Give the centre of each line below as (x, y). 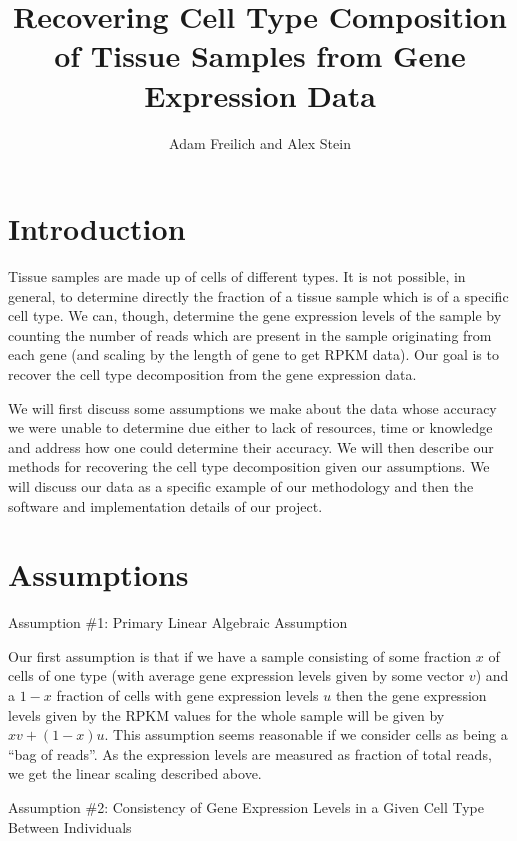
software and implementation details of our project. (165, 505)
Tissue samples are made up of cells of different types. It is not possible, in (237, 276)
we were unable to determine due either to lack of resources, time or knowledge (250, 427)
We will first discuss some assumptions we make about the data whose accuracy (252, 407)
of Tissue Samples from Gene (260, 55)
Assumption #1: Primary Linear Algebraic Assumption (178, 622)
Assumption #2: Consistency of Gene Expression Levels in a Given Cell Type (246, 807)
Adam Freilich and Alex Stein (260, 142)
